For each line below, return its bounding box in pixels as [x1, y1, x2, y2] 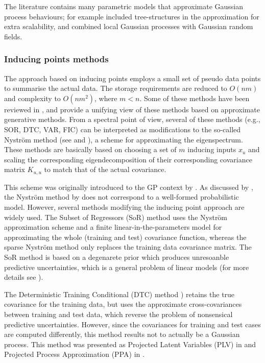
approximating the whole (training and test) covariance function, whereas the [4, 231, 247, 242]
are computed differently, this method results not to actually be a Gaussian [4, 329, 240, 340]
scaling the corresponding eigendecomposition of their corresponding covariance [4, 154, 252, 164]
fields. [4, 31, 22, 41]
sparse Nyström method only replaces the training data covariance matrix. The [4, 241, 252, 252]
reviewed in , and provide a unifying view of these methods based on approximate [4, 104, 260, 114]
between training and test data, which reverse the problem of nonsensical [4, 308, 233, 319]
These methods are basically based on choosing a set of [4, 144, 177, 155]
